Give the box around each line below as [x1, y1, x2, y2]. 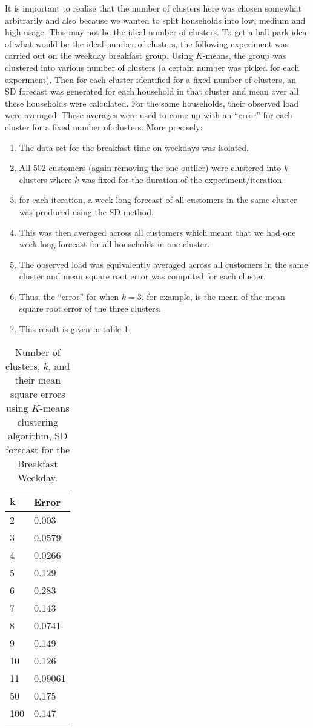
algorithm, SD [7, 428, 68, 442]
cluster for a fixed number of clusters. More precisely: [5, 120, 203, 133]
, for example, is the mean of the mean [141, 290, 285, 302]
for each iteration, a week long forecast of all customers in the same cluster [19, 193, 297, 206]
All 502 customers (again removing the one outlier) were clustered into [19, 161, 282, 174]
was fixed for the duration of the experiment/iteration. [81, 173, 285, 185]
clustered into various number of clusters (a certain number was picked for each [5, 61, 300, 73]
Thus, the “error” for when [19, 290, 119, 302]
